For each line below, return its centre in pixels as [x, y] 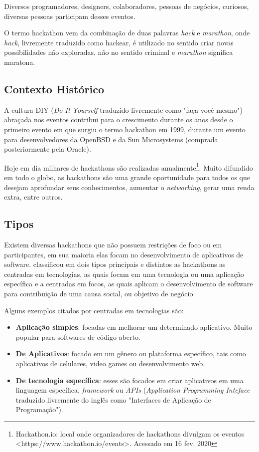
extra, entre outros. [33, 197]
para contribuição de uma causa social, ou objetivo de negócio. [100, 293]
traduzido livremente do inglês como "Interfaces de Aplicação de [113, 399]
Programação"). [39, 409]
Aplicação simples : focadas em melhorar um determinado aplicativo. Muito [134, 327]
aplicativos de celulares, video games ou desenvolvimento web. [110, 363]
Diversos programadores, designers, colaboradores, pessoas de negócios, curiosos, [127, 6]
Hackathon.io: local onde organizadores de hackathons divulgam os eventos [130, 433]
